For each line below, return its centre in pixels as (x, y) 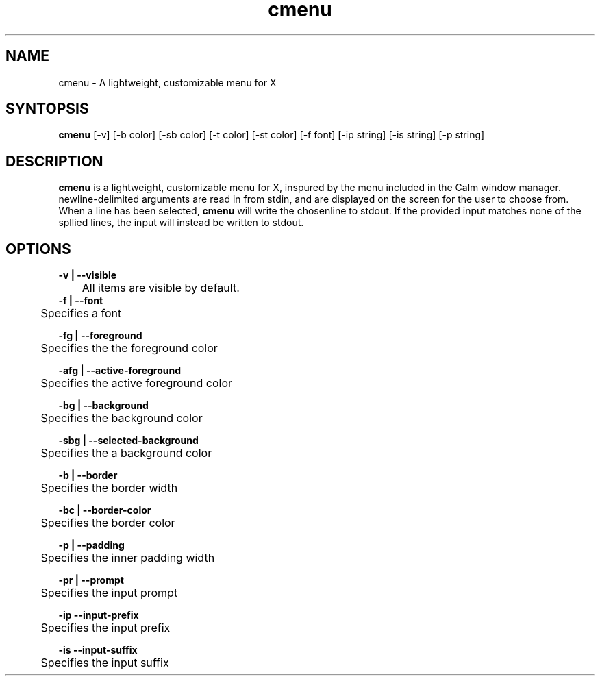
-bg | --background (103, 406)
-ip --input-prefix (99, 615)
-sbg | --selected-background (128, 441)
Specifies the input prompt (109, 593)
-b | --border (88, 475)
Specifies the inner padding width (128, 558)
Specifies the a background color (126, 453)
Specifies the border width (109, 488)
